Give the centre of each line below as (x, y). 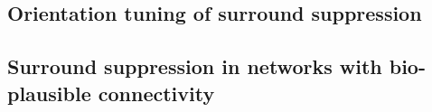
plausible (49, 93)
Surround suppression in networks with (195, 66)
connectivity (156, 93)
